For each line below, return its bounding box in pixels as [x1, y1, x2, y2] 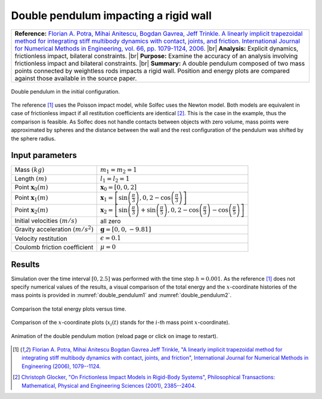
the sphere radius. [11, 135, 56, 142]
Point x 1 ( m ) [14, 194, 48, 203]
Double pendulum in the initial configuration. [11, 88, 120, 95]
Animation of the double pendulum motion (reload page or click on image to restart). [11, 332, 218, 339]
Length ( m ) [14, 174, 47, 183]
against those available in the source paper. [14, 74, 137, 82]
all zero [100, 216, 121, 225]
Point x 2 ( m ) [14, 206, 48, 215]
